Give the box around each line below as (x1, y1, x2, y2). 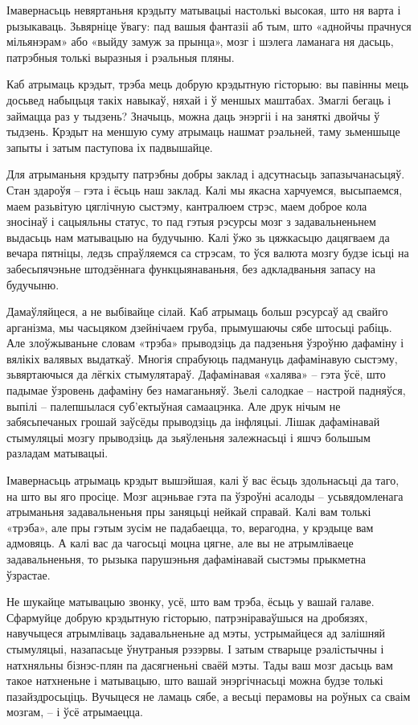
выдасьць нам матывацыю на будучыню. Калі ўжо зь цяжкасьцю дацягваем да (6, 228, 390, 245)
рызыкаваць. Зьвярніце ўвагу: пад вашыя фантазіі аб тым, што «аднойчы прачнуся (6, 17, 412, 34)
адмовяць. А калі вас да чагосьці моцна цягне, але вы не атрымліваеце (6, 535, 354, 551)
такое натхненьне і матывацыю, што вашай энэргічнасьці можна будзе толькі (6, 672, 383, 689)
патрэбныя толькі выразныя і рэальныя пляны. (6, 48, 235, 65)
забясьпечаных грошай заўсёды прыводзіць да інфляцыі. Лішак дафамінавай (6, 413, 380, 430)
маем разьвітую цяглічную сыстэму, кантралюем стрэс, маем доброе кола (6, 197, 367, 214)
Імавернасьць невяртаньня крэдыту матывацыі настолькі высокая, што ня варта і (6, 2, 401, 18)
